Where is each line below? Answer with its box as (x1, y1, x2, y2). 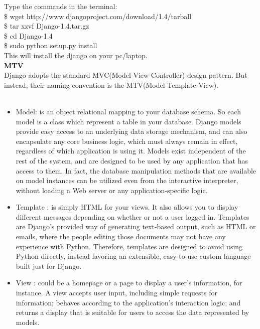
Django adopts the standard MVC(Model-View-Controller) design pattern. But (4, 70, 247, 80)
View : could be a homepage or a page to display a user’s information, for (16, 277, 242, 288)
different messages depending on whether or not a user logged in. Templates (16, 211, 249, 222)
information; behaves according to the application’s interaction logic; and (16, 297, 241, 307)
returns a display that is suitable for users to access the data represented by (16, 307, 249, 317)
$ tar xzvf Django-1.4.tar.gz (4, 21, 89, 31)
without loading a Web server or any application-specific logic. (16, 185, 208, 195)
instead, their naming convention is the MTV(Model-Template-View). (4, 79, 219, 90)
